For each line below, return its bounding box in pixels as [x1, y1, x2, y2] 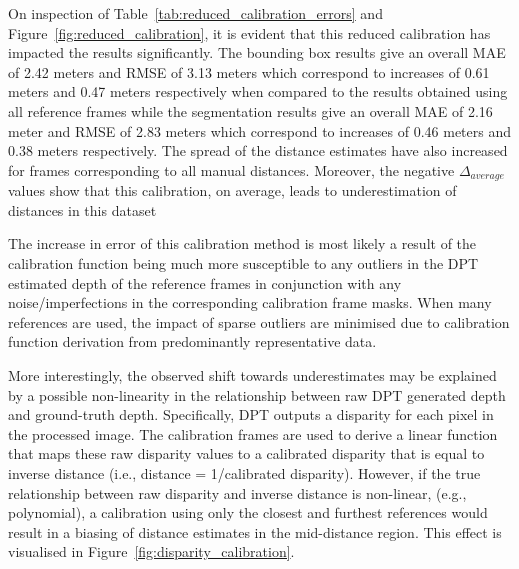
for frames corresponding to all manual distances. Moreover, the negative [8, 159, 455, 180]
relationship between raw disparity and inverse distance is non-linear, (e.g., [8, 482, 467, 503]
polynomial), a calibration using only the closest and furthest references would [8, 502, 488, 523]
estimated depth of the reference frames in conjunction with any [8, 272, 402, 293]
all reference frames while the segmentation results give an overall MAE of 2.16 [8, 100, 493, 121]
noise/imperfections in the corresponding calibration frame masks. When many [8, 292, 492, 313]
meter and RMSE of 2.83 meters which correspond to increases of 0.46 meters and [8, 120, 512, 141]
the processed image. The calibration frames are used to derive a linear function [8, 423, 498, 444]
